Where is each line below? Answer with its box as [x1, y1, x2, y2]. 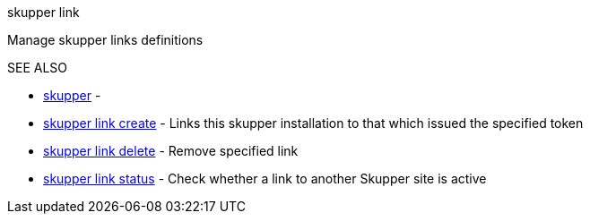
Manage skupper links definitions [7, 32, 204, 47]
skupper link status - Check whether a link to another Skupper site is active [43, 171, 487, 186]
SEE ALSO [7, 60, 68, 75]
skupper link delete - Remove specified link [43, 143, 299, 158]
